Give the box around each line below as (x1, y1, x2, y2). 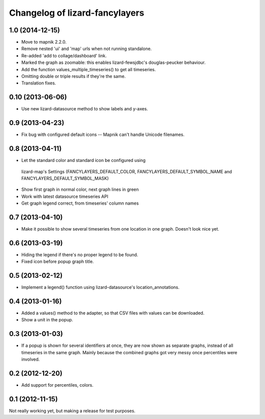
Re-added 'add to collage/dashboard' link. (21, 52, 107, 58)
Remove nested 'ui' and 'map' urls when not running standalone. (21, 46, 152, 52)
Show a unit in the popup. (21, 317, 74, 323)
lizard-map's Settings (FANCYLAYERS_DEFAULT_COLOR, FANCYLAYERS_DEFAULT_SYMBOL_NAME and (21, 168, 233, 174)
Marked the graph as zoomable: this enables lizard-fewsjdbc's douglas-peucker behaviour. (21, 59, 206, 66)
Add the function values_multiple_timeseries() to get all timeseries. (21, 66, 156, 72)
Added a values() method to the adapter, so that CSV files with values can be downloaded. (21, 310, 205, 316)
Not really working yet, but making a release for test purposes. (9, 408, 136, 414)
